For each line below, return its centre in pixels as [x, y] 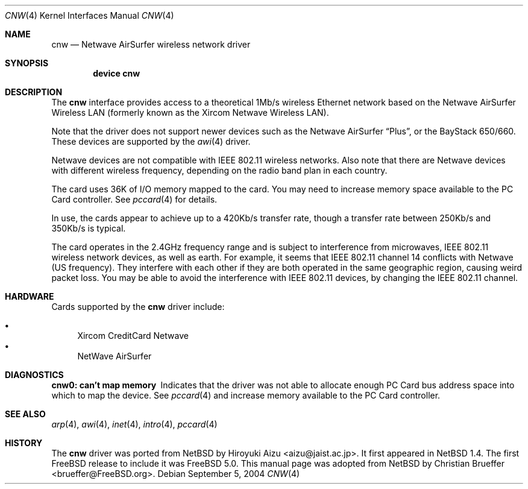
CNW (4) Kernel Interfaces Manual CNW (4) [90, 15]
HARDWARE [30, 296]
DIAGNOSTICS [34, 375]
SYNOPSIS [27, 63]
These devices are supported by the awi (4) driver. [151, 141]
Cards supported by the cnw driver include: [138, 307]
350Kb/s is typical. [89, 228]
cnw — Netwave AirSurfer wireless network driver [151, 44]
